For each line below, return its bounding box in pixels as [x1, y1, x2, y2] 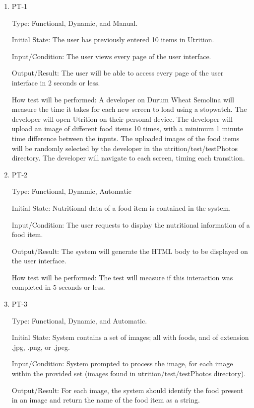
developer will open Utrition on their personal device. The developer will [11, 113, 233, 124]
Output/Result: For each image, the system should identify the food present [11, 385, 244, 395]
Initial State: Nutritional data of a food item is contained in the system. [11, 202, 231, 213]
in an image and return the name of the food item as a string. [11, 395, 200, 405]
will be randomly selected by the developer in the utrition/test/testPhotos [11, 143, 238, 153]
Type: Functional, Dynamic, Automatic [11, 186, 131, 196]
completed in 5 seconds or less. [11, 282, 105, 292]
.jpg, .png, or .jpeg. [11, 341, 70, 352]
